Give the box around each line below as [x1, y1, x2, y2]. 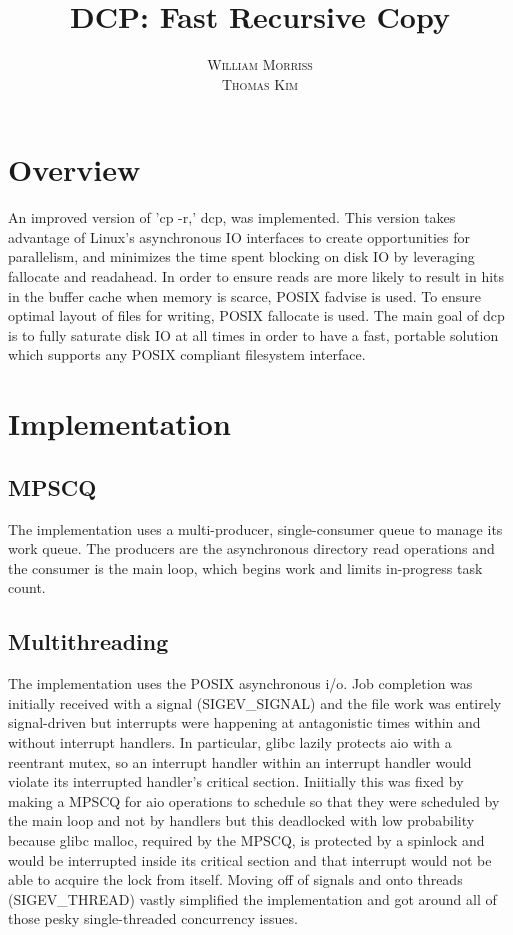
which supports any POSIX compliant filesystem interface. [8, 344, 366, 365]
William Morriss [207, 54, 313, 75]
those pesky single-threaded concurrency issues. [8, 908, 298, 929]
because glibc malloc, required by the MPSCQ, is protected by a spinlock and [8, 829, 485, 850]
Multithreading [8, 626, 169, 657]
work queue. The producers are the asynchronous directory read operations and [8, 538, 495, 559]
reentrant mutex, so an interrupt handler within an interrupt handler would [8, 751, 472, 772]
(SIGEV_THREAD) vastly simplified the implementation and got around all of [8, 888, 497, 909]
